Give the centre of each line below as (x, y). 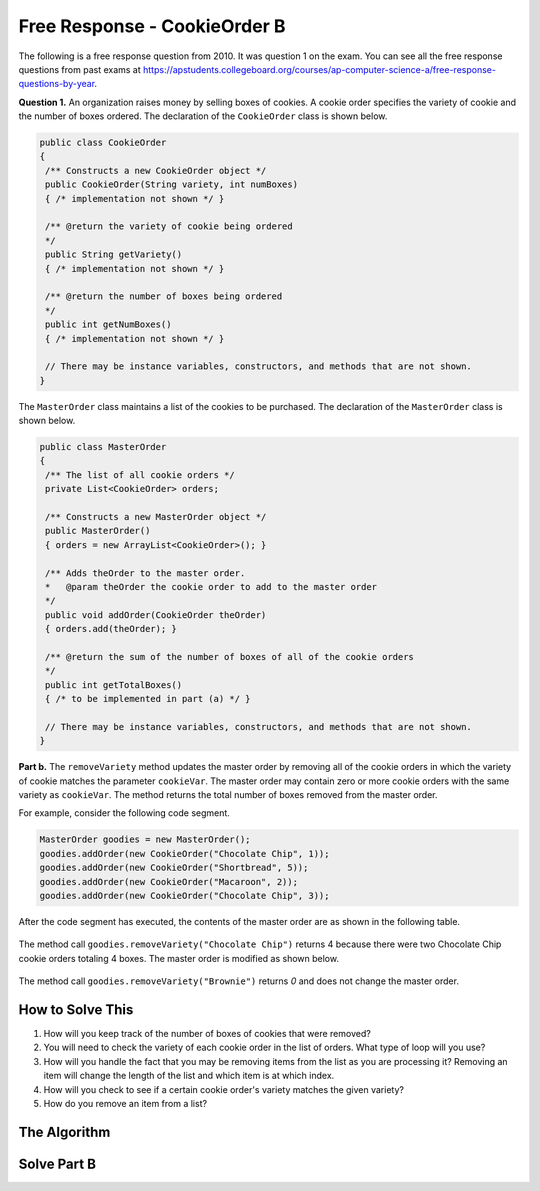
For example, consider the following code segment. (124, 813)
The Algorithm (64, 1131)
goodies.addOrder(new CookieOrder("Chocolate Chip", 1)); (184, 853)
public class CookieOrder (103, 143)
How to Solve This (76, 1009)
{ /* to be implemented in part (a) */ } (148, 699)
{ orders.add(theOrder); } (111, 629)
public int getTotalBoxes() (114, 684)
